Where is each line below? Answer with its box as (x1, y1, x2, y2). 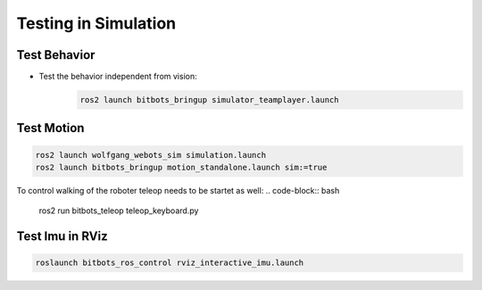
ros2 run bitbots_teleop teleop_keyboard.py (38, 205, 199, 216)
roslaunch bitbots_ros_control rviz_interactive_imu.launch (35, 258, 304, 268)
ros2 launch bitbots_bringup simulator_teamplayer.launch (79, 95, 339, 105)
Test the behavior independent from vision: (38, 71, 197, 82)
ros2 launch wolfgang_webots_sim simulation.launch (35, 150, 267, 160)
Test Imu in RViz (16, 228, 108, 244)
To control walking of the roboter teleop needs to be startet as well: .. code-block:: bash (16, 186, 340, 196)
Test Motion (16, 120, 85, 136)
